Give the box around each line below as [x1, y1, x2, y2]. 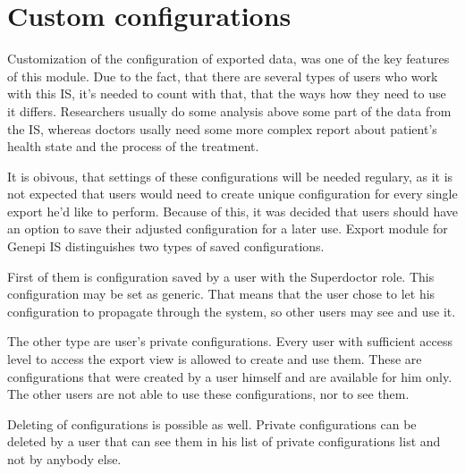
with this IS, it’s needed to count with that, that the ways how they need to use [7, 84, 446, 103]
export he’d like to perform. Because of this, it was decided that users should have [7, 201, 459, 220]
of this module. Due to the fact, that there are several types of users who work [7, 66, 438, 85]
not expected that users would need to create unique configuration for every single [7, 184, 458, 203]
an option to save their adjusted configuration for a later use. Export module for [7, 219, 448, 238]
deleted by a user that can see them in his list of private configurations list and [7, 432, 441, 451]
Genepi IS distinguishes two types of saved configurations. [7, 237, 325, 256]
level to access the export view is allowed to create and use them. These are [7, 350, 422, 368]
